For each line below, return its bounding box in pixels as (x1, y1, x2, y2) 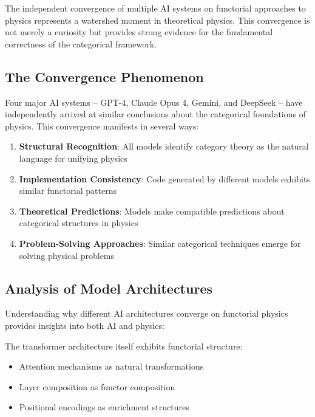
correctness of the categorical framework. (5, 37, 157, 50)
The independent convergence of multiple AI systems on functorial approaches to (5, 2, 306, 14)
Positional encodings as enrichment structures (19, 401, 189, 413)
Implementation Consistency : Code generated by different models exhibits (19, 172, 310, 185)
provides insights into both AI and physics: (5, 319, 164, 331)
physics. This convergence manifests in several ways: (5, 119, 199, 132)
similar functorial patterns (19, 184, 117, 197)
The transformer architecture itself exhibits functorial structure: (5, 339, 243, 352)
